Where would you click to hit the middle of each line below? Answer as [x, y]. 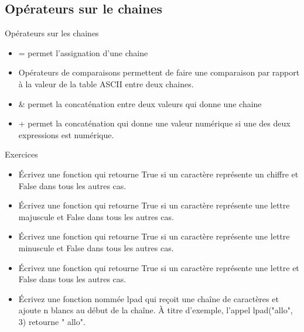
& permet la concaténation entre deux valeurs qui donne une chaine [140, 103]
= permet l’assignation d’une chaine [83, 52]
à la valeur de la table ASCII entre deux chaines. [106, 83]
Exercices [21, 154]
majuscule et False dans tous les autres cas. [96, 216]
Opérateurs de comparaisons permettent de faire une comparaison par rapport [159, 72]
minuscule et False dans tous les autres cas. [96, 247]
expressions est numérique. [66, 134]
